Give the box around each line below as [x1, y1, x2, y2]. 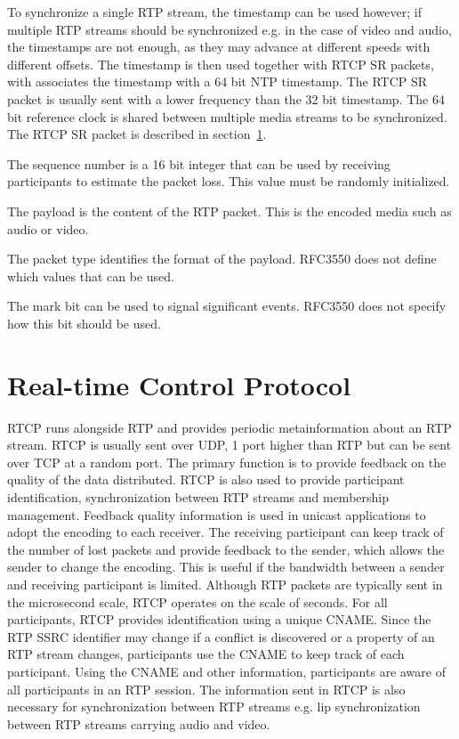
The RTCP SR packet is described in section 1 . [7, 125, 267, 143]
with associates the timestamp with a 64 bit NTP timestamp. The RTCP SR [7, 72, 428, 91]
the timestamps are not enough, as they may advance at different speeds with [7, 37, 431, 56]
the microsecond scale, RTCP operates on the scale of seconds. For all [7, 592, 388, 611]
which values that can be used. [7, 266, 174, 285]
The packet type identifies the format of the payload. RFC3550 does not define [7, 249, 437, 268]
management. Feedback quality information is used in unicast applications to [7, 505, 426, 524]
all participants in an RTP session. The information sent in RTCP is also [7, 679, 406, 698]
